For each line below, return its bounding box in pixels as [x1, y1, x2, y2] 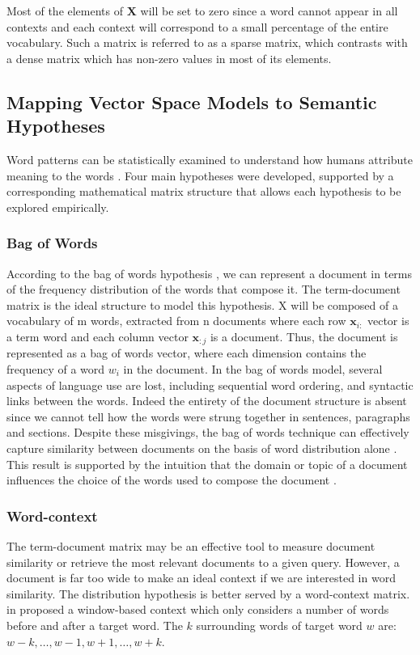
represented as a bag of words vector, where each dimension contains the [6, 344, 367, 361]
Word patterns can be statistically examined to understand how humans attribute [6, 150, 413, 167]
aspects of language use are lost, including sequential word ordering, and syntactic [6, 376, 414, 393]
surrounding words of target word [196, 616, 363, 633]
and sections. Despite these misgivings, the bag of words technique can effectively [6, 424, 409, 441]
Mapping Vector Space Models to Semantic [6, 89, 377, 114]
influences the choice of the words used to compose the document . [6, 471, 337, 488]
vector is [367, 312, 409, 329]
